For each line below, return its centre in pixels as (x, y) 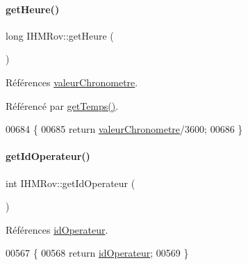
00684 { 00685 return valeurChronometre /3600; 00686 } (124, 129)
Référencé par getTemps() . (62, 105)
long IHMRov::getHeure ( (60, 35)
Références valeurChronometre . (72, 82)
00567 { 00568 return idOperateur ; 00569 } (97, 253)
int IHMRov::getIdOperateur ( (71, 183)
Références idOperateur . (57, 229)
